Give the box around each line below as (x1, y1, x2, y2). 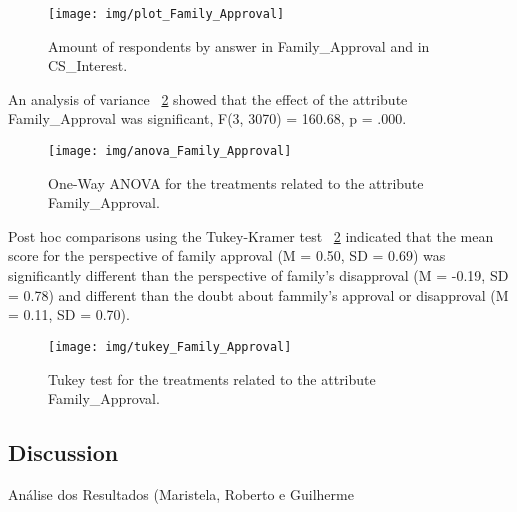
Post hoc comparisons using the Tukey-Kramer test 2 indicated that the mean (8, 225, 494, 246)
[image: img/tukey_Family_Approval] (48, 339, 292, 354)
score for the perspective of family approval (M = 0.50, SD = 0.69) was (8, 245, 446, 266)
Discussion (8, 437, 119, 468)
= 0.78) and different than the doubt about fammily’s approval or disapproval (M (8, 284, 509, 305)
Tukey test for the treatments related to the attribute (48, 368, 376, 389)
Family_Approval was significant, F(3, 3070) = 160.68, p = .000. (8, 108, 407, 129)
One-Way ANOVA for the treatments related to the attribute (48, 172, 424, 193)
